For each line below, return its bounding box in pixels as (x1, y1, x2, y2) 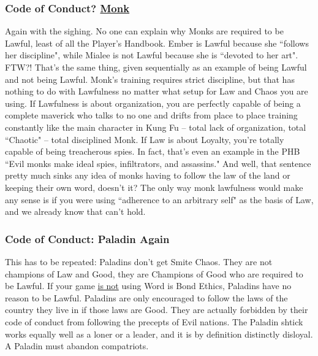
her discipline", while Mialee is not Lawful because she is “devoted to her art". (5, 48, 298, 61)
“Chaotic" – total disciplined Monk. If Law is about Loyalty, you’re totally (5, 133, 284, 145)
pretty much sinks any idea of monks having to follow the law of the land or (5, 169, 290, 182)
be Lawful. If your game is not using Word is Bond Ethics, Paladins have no (5, 279, 292, 292)
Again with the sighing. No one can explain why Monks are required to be (5, 25, 284, 37)
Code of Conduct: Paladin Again (5, 231, 170, 246)
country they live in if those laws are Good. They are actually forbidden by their (5, 303, 308, 316)
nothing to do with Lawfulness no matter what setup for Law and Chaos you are (5, 85, 308, 98)
